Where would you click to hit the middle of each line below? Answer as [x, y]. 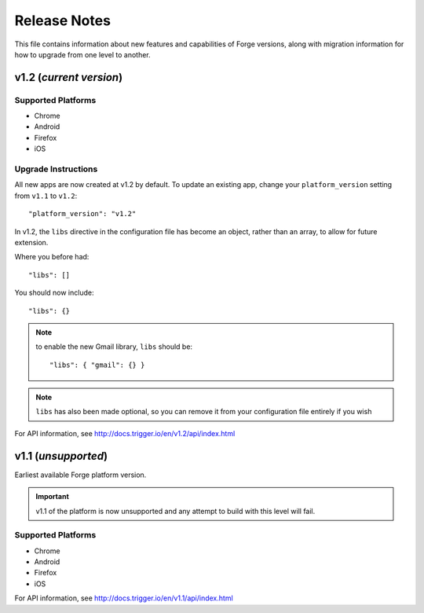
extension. [31, 242]
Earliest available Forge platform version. [80, 475]
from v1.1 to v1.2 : [46, 196]
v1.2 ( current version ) [69, 77]
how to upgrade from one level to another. [82, 54]
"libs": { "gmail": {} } [97, 365]
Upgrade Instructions [56, 169]
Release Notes [63, 20]
